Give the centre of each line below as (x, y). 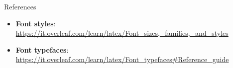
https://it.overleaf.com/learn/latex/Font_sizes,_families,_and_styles (122, 33)
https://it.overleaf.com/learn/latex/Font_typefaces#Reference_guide (122, 59)
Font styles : (36, 23)
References (20, 6)
